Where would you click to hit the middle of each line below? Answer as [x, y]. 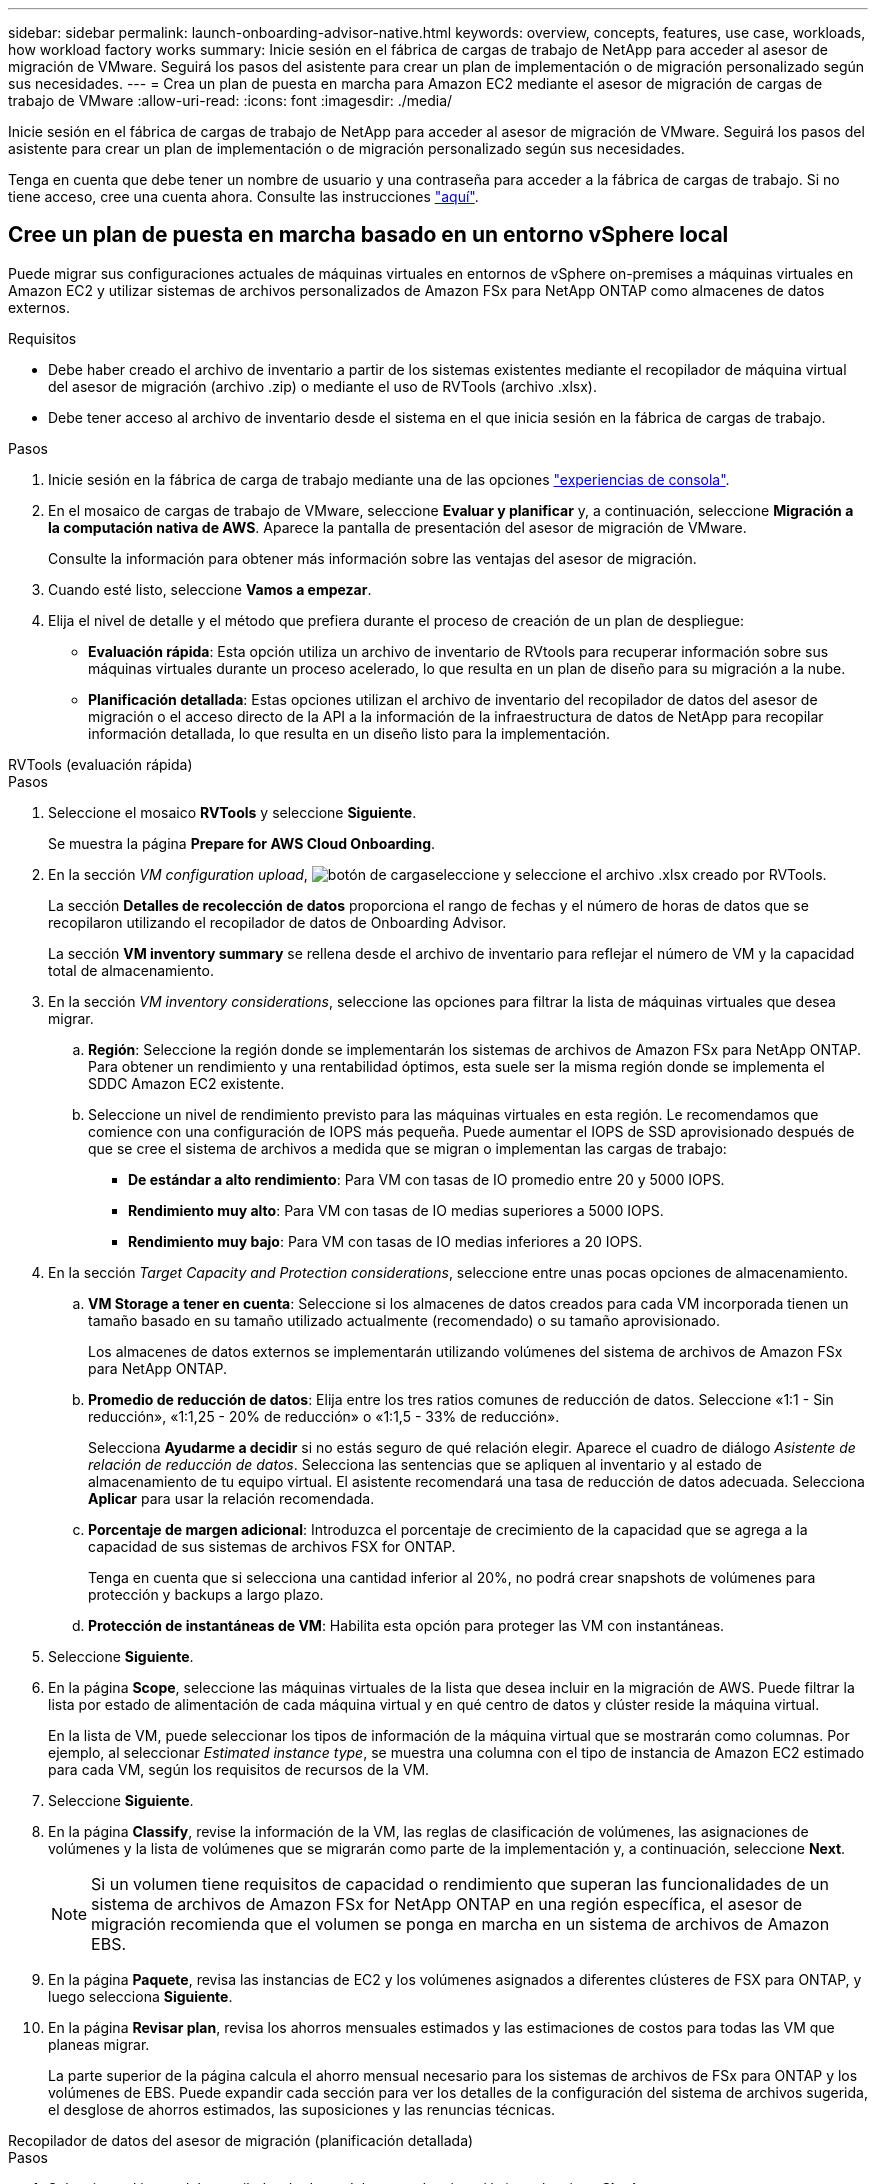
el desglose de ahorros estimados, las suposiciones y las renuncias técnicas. [302, 2109]
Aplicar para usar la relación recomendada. [231, 1498]
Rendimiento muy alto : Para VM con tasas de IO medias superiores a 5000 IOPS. [396, 1210]
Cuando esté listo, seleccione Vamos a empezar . [210, 589]
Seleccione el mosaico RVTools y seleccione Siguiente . [232, 812]
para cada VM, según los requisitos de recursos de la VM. [239, 1769]
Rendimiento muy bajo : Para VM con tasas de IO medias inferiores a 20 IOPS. [385, 1241]
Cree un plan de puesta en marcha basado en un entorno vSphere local [368, 235]
